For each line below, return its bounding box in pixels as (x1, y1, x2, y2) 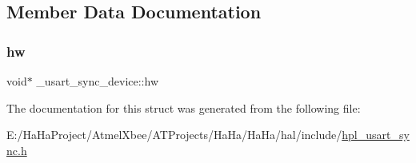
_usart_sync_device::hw (36, 73, 158, 89)
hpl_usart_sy (342, 126, 410, 143)
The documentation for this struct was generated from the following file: (6, 99, 361, 116)
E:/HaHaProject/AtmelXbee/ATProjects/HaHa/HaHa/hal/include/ (6, 126, 342, 143)
